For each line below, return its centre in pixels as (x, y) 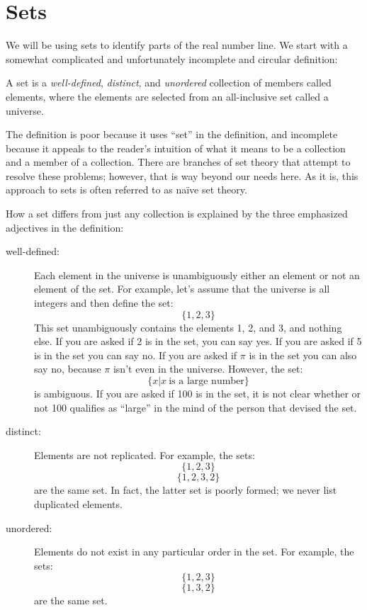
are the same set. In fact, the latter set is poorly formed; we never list (186, 490)
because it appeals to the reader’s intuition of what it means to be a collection (176, 148)
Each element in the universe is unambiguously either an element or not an (197, 275)
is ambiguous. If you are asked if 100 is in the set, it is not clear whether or (198, 393)
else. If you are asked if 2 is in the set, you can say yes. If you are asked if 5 (198, 341)
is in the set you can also (303, 355)
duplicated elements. (78, 503)
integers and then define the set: (104, 303)
